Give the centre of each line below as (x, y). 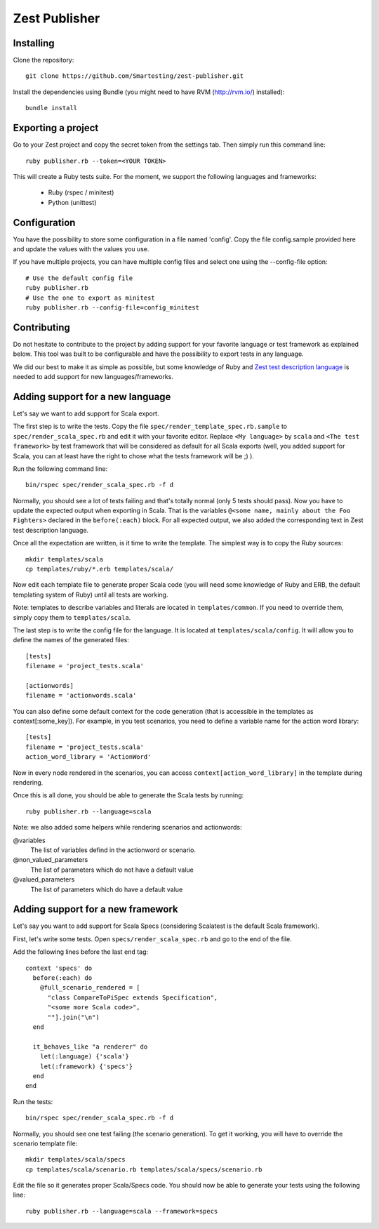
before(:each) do (62, 978)
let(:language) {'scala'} (85, 1057)
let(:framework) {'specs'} (86, 1066)
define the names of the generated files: (71, 640)
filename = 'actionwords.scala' (81, 696)
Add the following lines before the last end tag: (81, 952)
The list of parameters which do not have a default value (112, 870)
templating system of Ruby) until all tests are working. (91, 594)
